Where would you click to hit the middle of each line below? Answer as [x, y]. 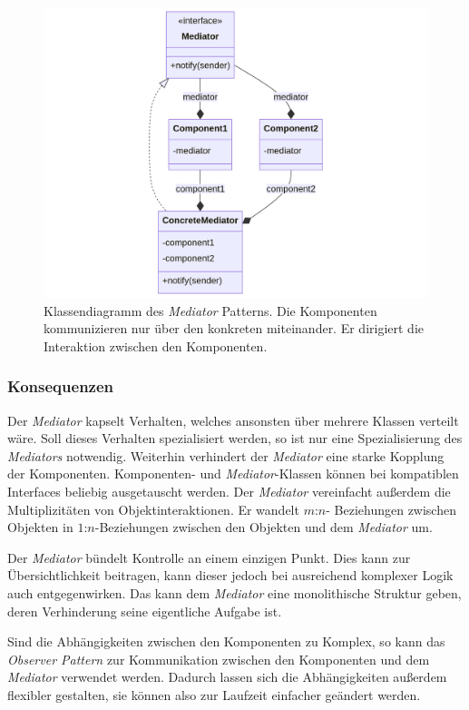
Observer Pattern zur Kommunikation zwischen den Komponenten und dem [219, 659]
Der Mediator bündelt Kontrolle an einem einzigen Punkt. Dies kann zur [209, 557]
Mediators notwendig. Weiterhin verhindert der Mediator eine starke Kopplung [226, 455]
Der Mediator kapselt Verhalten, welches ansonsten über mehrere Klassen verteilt [233, 420]
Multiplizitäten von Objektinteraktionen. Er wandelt [153, 509]
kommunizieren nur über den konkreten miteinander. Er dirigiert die [234, 328]
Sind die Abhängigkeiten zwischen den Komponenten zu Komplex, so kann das [226, 641]
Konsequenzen [61, 386]
